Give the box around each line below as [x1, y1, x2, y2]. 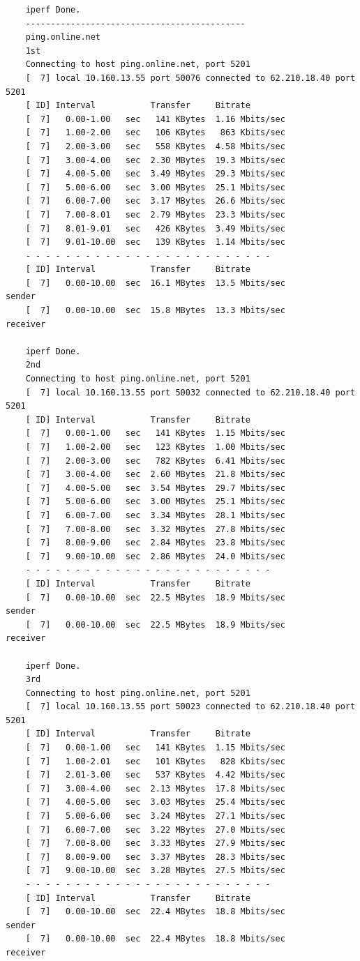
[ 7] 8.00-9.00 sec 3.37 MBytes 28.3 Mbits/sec [25, 852, 285, 862]
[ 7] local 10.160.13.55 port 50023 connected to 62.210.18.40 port [25, 702, 356, 712]
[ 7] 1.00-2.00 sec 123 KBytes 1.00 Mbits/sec [25, 442, 285, 452]
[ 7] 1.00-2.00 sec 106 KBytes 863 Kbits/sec [25, 128, 285, 138]
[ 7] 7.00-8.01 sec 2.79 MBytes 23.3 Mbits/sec [25, 209, 285, 220]
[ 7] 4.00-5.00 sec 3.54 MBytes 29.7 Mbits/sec [25, 483, 285, 493]
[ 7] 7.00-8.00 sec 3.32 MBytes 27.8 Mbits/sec [25, 524, 285, 534]
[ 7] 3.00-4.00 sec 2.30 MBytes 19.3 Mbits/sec [25, 155, 285, 165]
